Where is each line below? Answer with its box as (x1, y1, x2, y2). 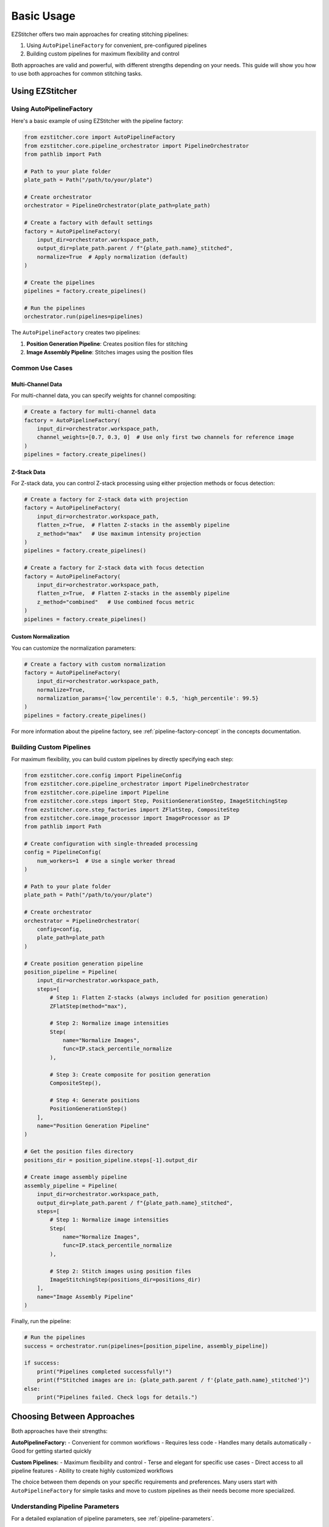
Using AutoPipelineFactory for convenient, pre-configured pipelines (26, 42, 207, 49)
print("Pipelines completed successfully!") (37, 1368, 172, 1375)
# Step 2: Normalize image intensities (49, 1020, 169, 1027)
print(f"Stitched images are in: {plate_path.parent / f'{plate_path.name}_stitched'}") (37, 1377, 310, 1383)
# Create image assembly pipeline (24, 1173, 127, 1181)
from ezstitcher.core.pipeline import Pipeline (24, 789, 169, 796)
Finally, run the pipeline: (11, 1317, 71, 1325)
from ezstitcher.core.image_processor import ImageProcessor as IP (24, 814, 230, 822)
